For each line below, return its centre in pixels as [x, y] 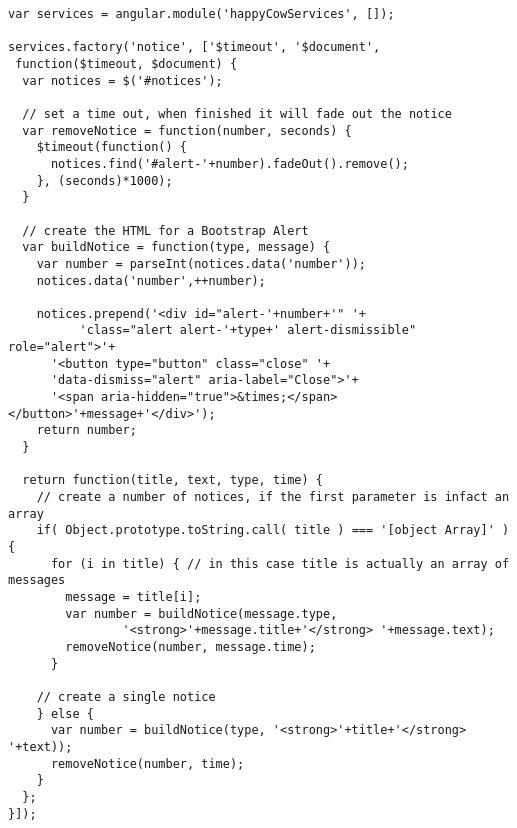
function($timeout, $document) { [126, 63]
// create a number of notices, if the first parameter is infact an [273, 497]
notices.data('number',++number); [151, 280]
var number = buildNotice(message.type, [201, 613]
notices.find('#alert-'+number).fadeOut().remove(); [229, 163]
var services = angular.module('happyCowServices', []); [201, 14]
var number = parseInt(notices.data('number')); [201, 263]
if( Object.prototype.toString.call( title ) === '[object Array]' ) [273, 530]
